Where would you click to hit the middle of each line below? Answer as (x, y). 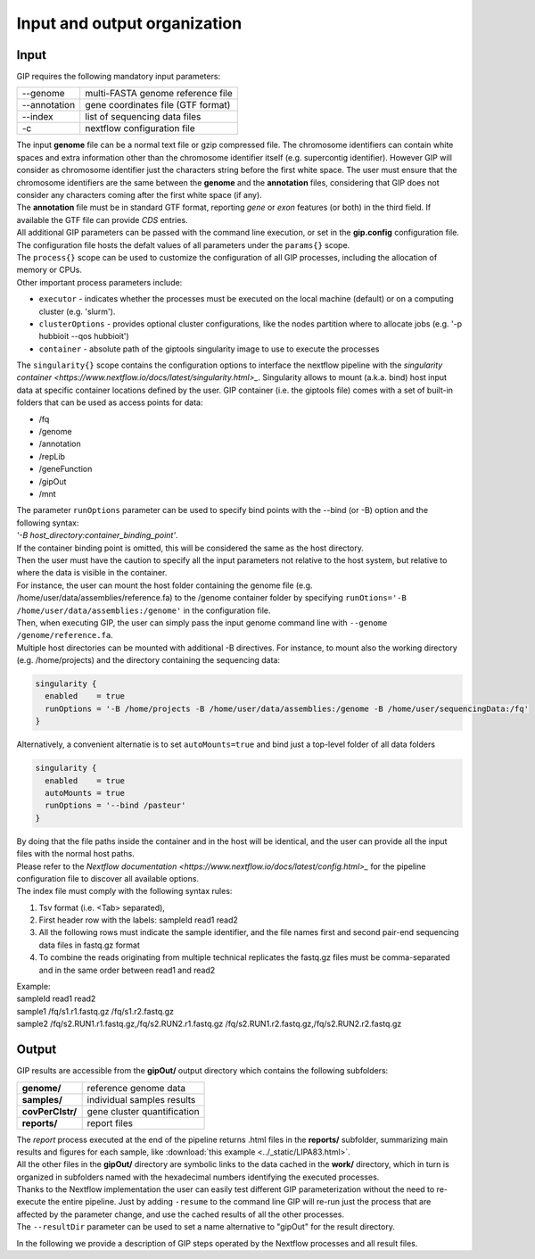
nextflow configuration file (140, 128)
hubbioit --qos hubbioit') (84, 336)
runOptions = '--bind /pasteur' (115, 806)
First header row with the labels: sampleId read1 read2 (138, 920)
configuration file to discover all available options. (108, 878)
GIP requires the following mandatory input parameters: (119, 77)
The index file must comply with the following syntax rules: (124, 891)
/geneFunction (66, 469)
